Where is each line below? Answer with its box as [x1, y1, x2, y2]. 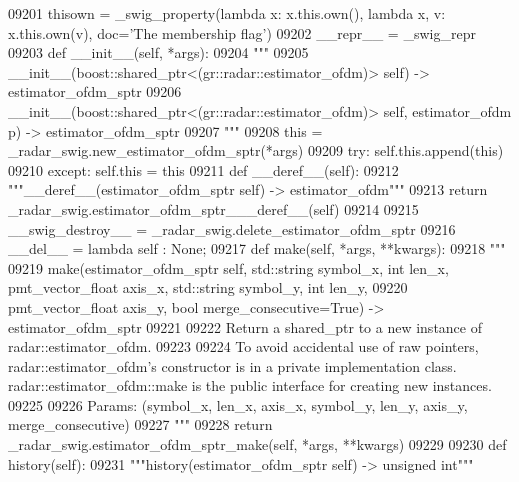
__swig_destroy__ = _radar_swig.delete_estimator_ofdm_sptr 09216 [8, 218, 456, 239]
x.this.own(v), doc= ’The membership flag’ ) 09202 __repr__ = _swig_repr [8, 22, 476, 43]
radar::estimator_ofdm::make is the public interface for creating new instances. [8, 375, 492, 396]
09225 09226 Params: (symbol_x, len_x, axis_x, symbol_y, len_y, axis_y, [8, 394, 468, 415]
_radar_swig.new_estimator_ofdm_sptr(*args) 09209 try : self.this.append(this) [8, 140, 504, 161]
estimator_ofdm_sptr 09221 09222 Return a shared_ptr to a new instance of [8, 316, 482, 337]
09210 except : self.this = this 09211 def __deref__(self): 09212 [8, 159, 399, 180]
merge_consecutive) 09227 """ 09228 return [8, 414, 273, 435]
